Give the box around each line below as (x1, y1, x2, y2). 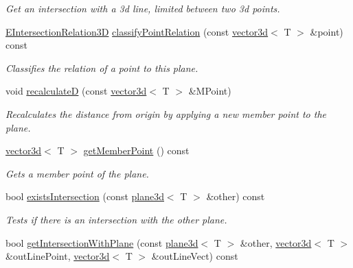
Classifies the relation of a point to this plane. (5, 60, 198, 75)
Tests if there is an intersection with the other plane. (5, 212, 227, 226)
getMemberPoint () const (83, 143, 190, 158)
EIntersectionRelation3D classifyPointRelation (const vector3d (5, 24, 269, 38)
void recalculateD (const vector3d (5, 84, 147, 98)
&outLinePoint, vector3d (5, 249, 110, 263)
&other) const (206, 189, 265, 204)
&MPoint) (188, 84, 231, 98)
